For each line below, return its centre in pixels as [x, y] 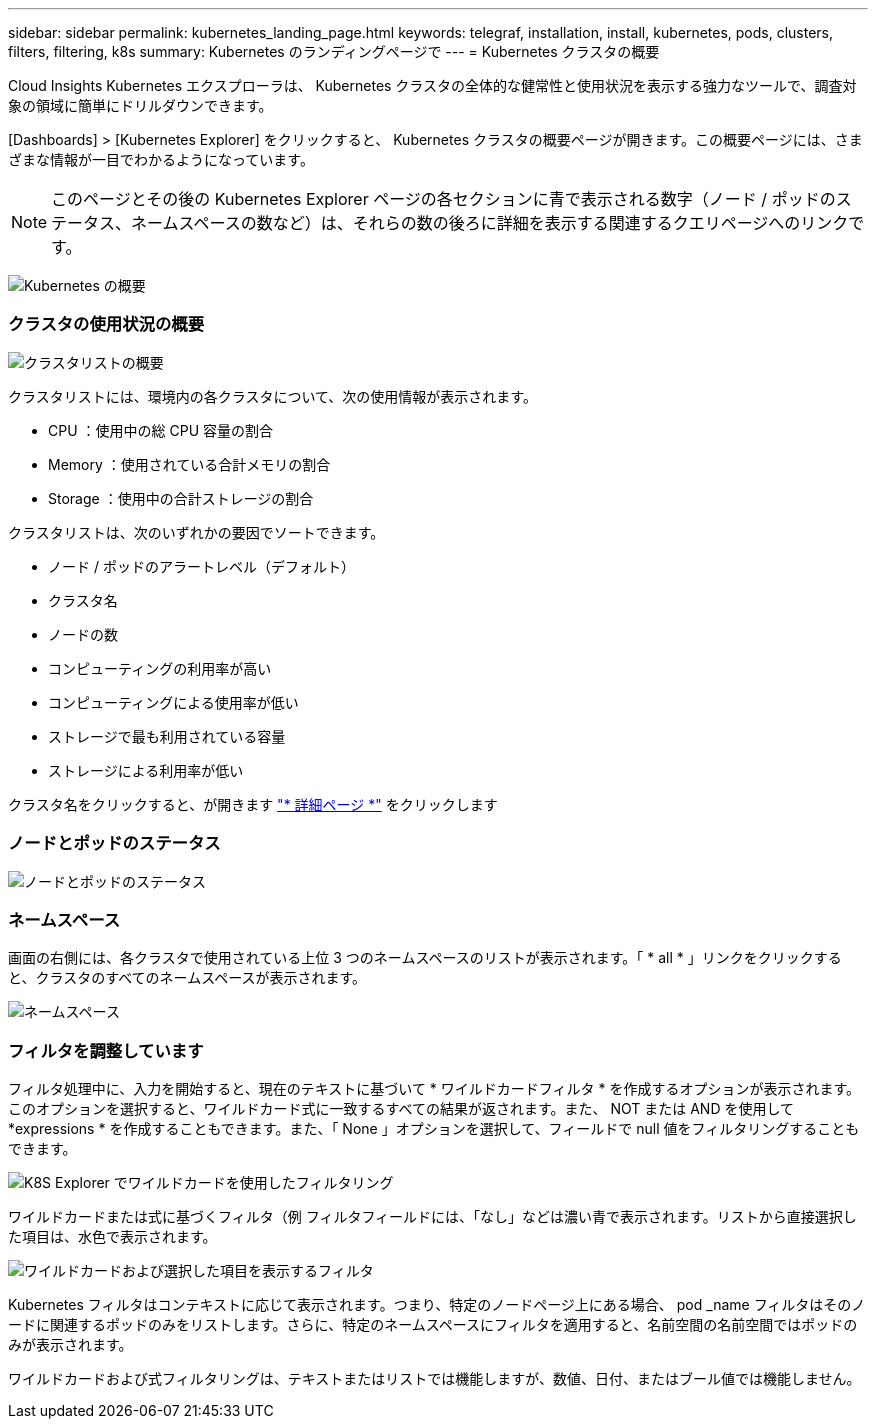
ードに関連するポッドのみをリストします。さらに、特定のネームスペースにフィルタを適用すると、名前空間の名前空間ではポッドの [433, 1324]
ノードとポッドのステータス [114, 843]
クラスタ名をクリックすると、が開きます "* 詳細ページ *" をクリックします [253, 804]
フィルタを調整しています [106, 1050]
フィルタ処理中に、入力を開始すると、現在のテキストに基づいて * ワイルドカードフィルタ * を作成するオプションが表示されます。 [434, 1088]
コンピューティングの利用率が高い [160, 668]
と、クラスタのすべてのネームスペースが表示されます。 [187, 978]
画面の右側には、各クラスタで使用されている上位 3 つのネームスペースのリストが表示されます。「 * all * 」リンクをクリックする [425, 958]
